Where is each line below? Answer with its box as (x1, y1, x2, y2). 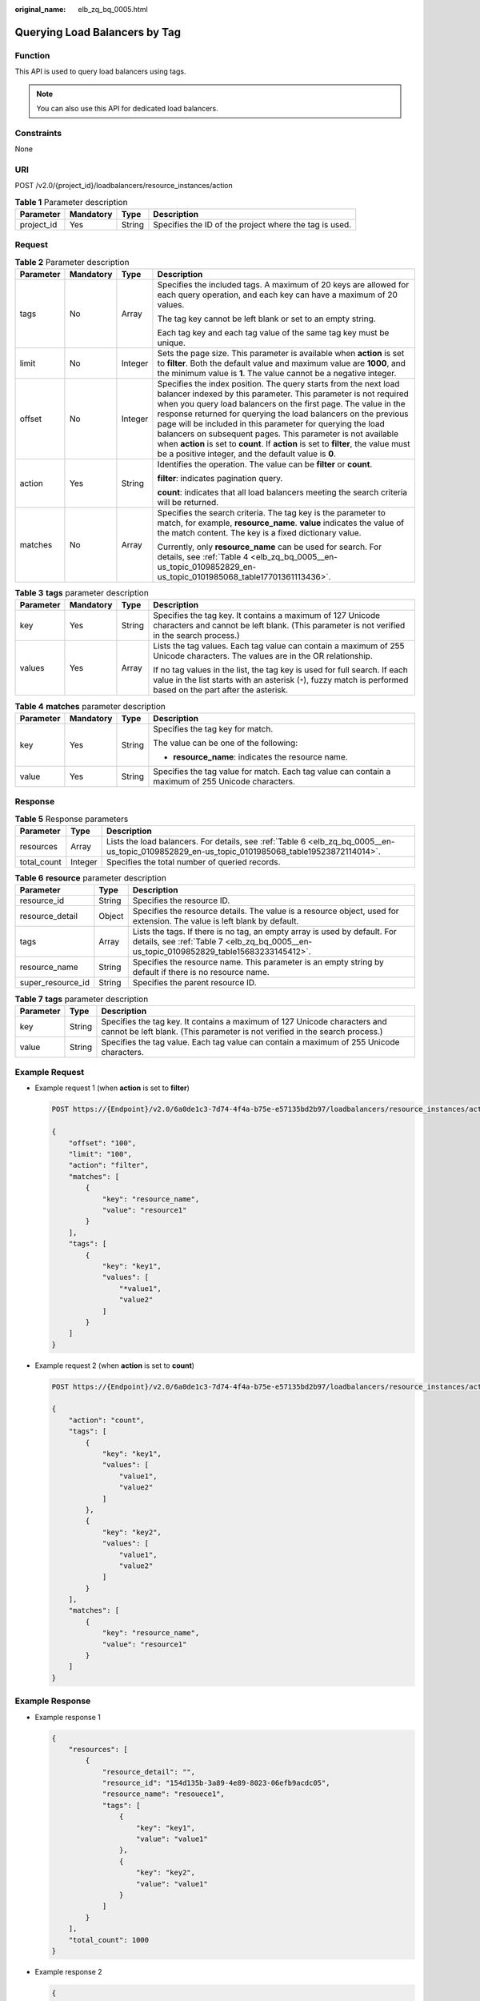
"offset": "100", (68, 1138, 137, 1148)
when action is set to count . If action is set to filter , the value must (157, 439, 410, 450)
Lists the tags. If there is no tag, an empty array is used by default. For (132, 926, 398, 937)
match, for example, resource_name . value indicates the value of (157, 517, 404, 528)
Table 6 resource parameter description (14, 872, 167, 884)
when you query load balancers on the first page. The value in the (157, 399, 406, 410)
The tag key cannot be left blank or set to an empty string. (157, 313, 376, 324)
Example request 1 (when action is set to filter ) (34, 1083, 190, 1093)
